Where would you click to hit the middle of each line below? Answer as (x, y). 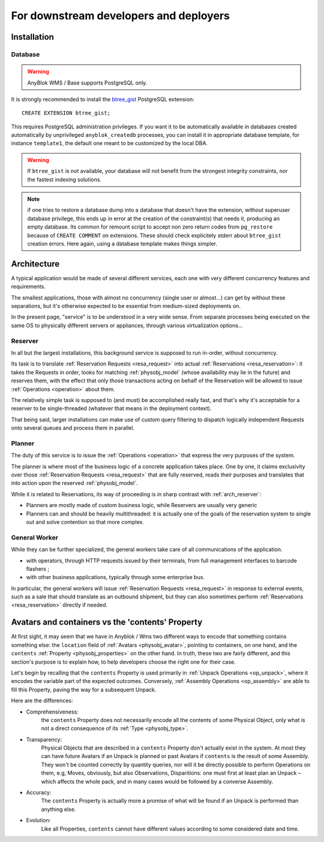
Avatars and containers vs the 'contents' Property (107, 622)
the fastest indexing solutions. (64, 179)
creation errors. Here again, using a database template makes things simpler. (122, 244)
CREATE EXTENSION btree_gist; (66, 113)
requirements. (28, 287)
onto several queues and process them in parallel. (73, 428)
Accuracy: (39, 793)
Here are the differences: (42, 701)
